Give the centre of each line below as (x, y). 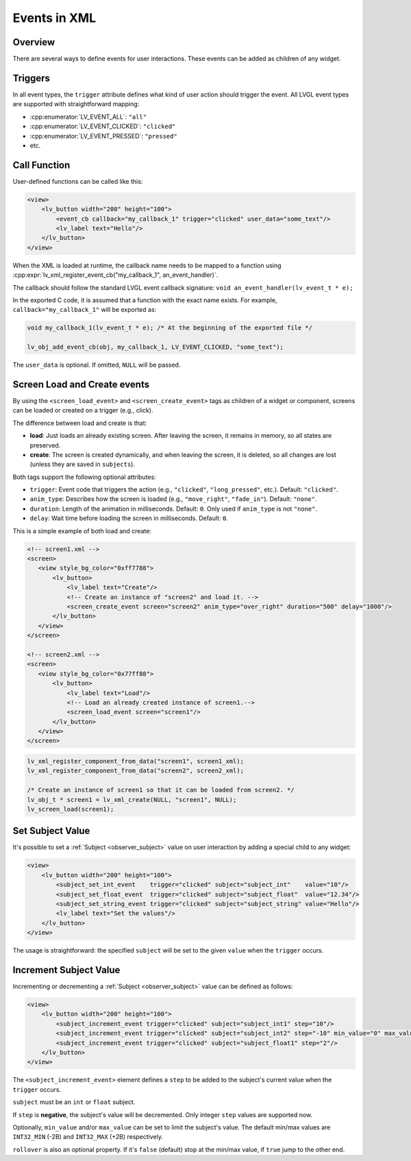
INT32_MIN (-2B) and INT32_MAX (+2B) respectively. (88, 1137)
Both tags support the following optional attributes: (85, 477)
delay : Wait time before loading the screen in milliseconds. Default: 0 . (129, 518)
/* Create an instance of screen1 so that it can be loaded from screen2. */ (161, 790)
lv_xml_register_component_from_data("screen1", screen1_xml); (136, 761)
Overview (34, 42)
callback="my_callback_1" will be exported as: (85, 310)
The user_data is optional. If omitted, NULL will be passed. (97, 365)
